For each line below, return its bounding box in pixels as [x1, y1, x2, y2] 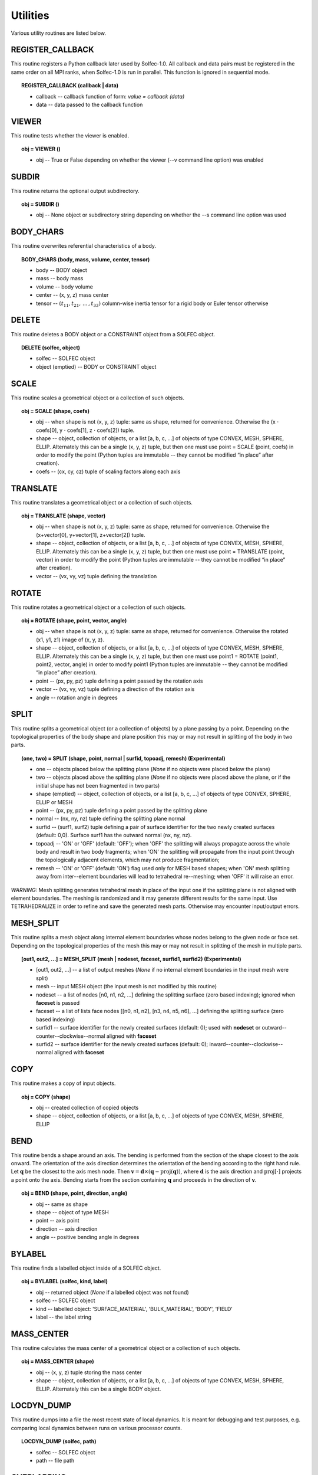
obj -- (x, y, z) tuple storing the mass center [36, 1369, 142, 1376]
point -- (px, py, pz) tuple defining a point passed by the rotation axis [36, 677, 203, 684]
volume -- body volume [36, 283, 94, 290]
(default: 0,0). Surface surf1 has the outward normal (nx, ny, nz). [36, 832, 192, 839]
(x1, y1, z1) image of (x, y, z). [36, 636, 104, 643]
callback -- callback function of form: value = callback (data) [36, 93, 185, 100]
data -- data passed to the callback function [36, 101, 143, 109]
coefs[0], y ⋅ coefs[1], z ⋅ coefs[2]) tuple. [36, 427, 135, 434]
